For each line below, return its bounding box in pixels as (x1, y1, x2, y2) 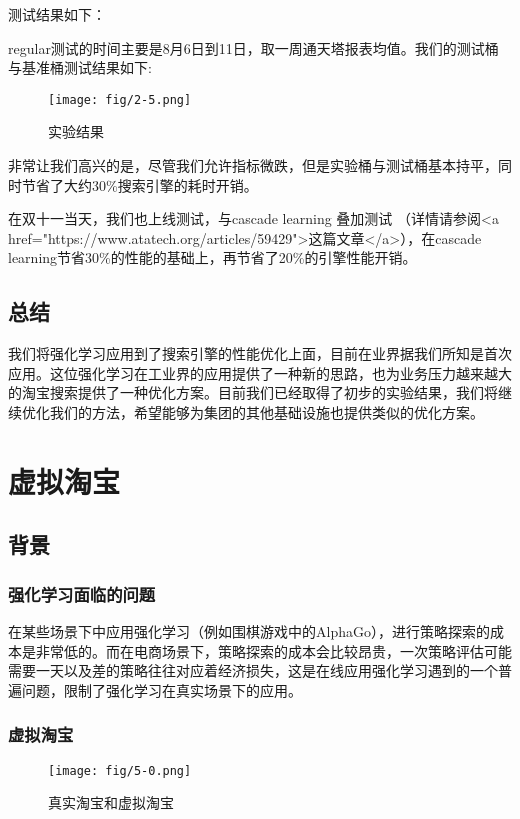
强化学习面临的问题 (8, 581, 156, 606)
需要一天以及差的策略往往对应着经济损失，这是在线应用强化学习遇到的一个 (8, 660, 498, 681)
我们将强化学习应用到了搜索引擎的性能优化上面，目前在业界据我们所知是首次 (8, 343, 512, 364)
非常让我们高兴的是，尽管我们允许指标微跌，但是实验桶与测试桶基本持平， (8, 155, 498, 176)
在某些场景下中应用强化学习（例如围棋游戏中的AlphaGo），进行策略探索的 (8, 620, 490, 641)
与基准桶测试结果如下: (8, 57, 152, 78)
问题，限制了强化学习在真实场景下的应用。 (21, 679, 302, 700)
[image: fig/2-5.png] (48, 92, 192, 107)
